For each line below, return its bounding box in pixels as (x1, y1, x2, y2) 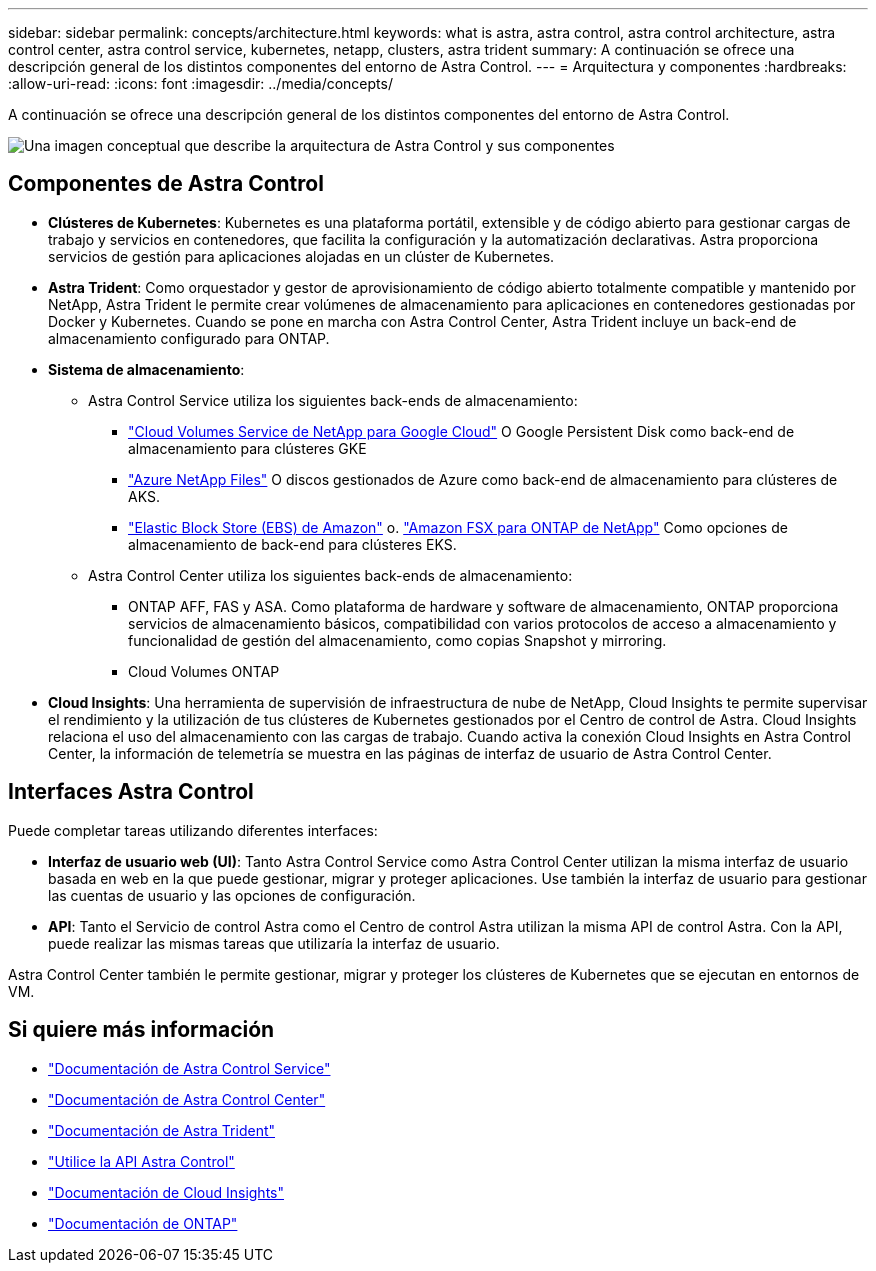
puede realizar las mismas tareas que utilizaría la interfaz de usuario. (48, 934, 500, 952)
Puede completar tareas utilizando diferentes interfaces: (8, 821, 378, 839)
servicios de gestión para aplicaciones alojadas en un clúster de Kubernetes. (48, 247, 555, 265)
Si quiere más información (8, 1017, 275, 1043)
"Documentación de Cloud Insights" (48, 1183, 284, 1201)
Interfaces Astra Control (8, 779, 254, 805)
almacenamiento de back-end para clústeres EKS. (128, 535, 457, 553)
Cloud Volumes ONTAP (128, 662, 280, 680)
